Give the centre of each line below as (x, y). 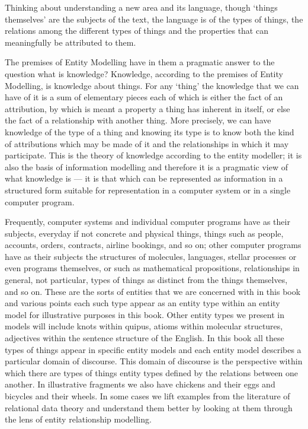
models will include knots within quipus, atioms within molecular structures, (144, 326)
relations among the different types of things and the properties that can (137, 31)
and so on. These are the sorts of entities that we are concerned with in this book (153, 291)
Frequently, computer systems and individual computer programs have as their (147, 222)
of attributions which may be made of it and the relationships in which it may (147, 143)
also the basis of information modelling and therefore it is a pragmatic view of (147, 166)
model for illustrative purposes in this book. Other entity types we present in (145, 314)
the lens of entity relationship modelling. (78, 419)
